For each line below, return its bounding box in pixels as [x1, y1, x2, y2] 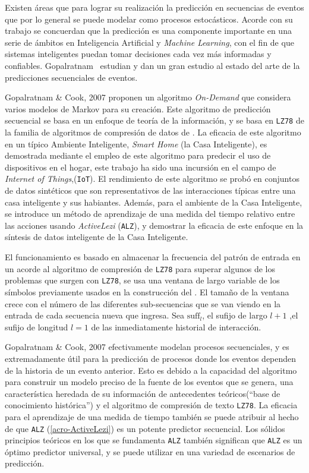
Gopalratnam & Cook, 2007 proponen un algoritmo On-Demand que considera [5, 91, 291, 103]
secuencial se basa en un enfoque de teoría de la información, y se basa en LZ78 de [5, 114, 304, 127]
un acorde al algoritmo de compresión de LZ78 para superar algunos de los [5, 262, 276, 275]
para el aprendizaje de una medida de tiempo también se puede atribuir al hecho [5, 410, 299, 422]
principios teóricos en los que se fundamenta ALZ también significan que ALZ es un [5, 434, 302, 446]
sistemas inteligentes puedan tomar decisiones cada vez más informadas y [5, 48, 272, 60]
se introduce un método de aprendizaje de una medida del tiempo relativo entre [5, 207, 295, 220]
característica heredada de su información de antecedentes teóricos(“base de [5, 387, 280, 399]
